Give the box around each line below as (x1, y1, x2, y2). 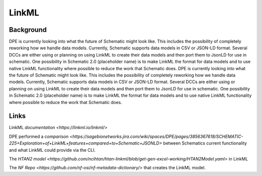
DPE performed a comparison (9, 133, 69, 139)
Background (9, 26, 47, 34)
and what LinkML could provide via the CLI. (9, 147, 96, 153)
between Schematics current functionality (163, 140, 247, 146)
